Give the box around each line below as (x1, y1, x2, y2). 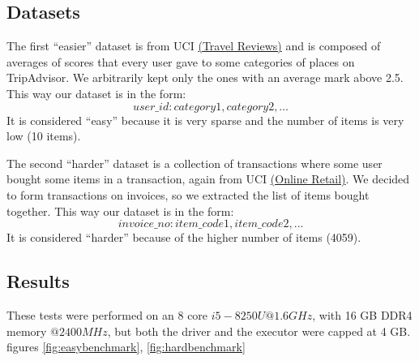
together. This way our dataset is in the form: (6, 202, 234, 219)
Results (6, 269, 70, 294)
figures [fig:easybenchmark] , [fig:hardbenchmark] (6, 338, 246, 355)
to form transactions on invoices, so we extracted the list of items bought (6, 186, 370, 203)
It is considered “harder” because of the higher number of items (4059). (6, 229, 361, 246)
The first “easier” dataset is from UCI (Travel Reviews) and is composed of (6, 37, 381, 54)
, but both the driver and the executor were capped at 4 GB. (107, 322, 411, 339)
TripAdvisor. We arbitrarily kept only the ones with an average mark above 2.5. (6, 69, 404, 86)
